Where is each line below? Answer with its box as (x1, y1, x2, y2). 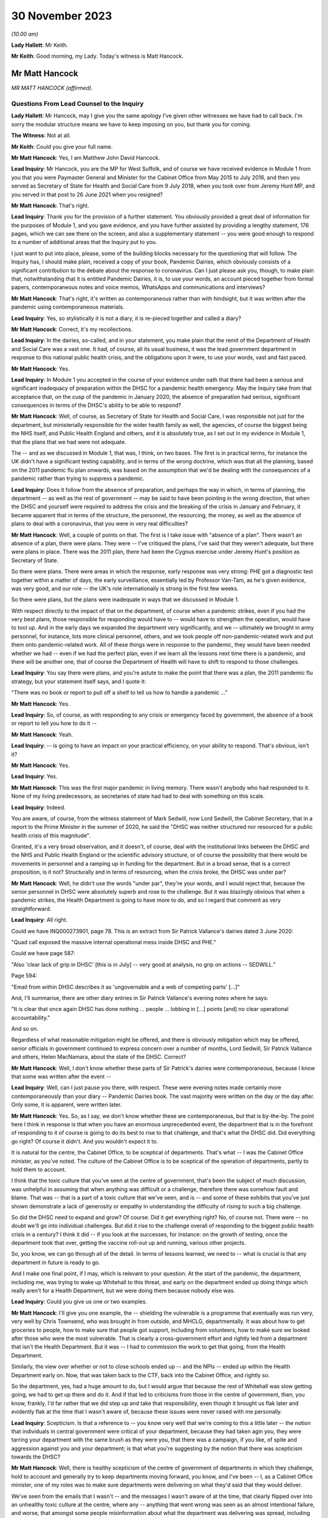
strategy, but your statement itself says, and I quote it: (11, 678, 146, 685)
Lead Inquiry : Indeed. (11, 803, 66, 811)
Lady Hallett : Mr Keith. (11, 41, 68, 49)
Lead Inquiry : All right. (11, 916, 68, 924)
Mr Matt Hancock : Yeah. (11, 730, 73, 738)
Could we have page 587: (11, 950, 75, 957)
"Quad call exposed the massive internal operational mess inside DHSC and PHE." (11, 938, 217, 945)
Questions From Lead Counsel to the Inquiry (11, 100, 144, 107)
